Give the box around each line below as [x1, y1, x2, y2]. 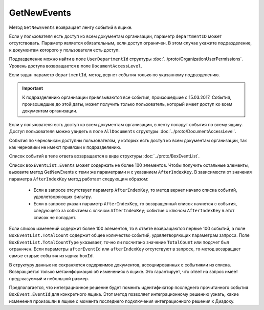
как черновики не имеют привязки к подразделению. [9, 144, 122, 150]
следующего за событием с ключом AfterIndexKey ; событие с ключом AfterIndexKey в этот [33, 208, 235, 214]
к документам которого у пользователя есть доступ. [9, 47, 120, 53]
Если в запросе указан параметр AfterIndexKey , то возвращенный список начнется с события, [33, 200, 237, 206]
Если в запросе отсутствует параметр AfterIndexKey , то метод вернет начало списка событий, [33, 187, 237, 193]
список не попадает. [33, 214, 77, 220]
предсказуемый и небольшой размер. [9, 275, 89, 281]
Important [22, 86, 44, 91]
